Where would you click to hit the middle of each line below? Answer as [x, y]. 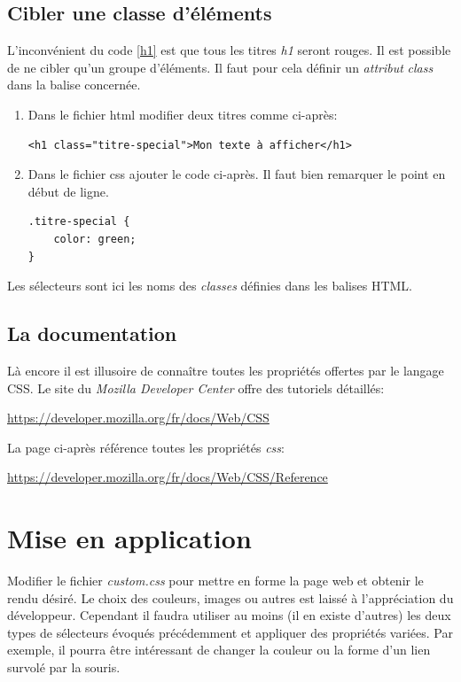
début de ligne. [68, 191]
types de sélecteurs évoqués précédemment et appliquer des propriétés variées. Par [230, 632]
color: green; [95, 239]
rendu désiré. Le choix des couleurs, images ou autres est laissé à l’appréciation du [230, 597]
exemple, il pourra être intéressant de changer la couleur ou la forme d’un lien [219, 650]
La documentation [92, 333]
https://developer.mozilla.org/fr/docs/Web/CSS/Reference [168, 477]
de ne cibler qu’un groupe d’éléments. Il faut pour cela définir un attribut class [220, 67]
